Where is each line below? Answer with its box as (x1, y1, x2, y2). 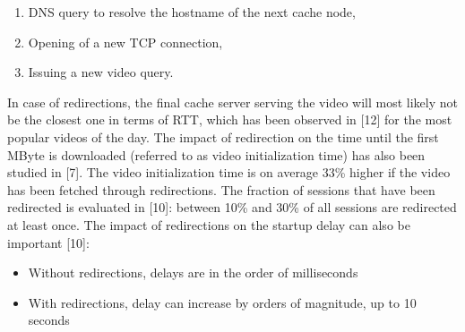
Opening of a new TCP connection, (28, 32, 223, 51)
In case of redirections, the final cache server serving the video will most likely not (7, 92, 458, 111)
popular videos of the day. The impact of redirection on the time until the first (7, 127, 439, 146)
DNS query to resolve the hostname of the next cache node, (28, 3, 356, 21)
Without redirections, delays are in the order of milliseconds (28, 263, 358, 282)
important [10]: (7, 233, 90, 251)
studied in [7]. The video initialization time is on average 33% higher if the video (7, 163, 451, 182)
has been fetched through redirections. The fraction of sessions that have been (7, 180, 435, 199)
